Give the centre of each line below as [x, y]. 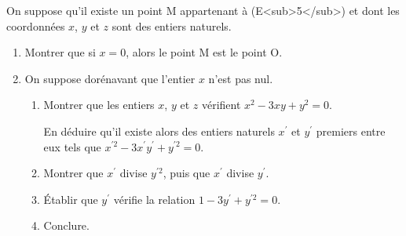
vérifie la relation [154, 199]
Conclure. [66, 225]
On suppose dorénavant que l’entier [110, 78]
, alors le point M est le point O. [204, 52]
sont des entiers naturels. [172, 25]
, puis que [187, 173]
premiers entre [351, 131]
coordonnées [36, 25]
